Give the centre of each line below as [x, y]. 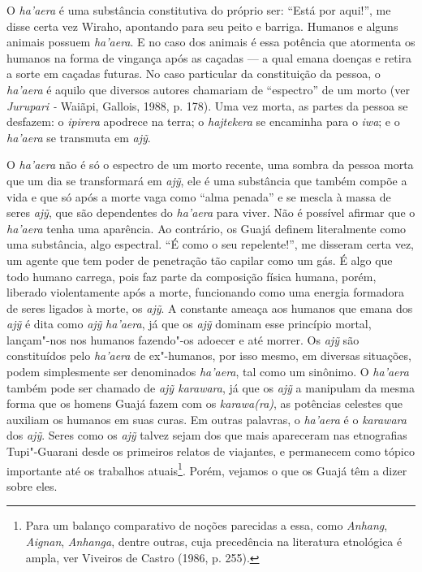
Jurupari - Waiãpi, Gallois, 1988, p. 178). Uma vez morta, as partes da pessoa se [207, 105]
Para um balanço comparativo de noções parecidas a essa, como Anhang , [207, 525]
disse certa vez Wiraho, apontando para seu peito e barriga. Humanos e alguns [202, 26]
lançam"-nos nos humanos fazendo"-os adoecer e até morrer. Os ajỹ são [183, 339]
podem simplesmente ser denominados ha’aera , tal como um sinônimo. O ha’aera [208, 372]
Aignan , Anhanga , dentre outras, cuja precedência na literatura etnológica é [214, 542]
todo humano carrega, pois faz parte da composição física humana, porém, [192, 276]
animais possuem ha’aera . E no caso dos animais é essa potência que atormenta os [211, 42]
